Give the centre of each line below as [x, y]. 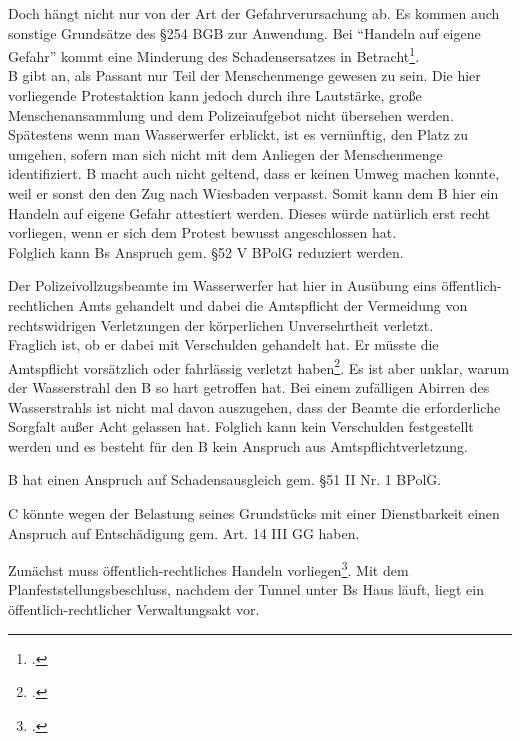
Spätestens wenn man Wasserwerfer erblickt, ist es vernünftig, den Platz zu [238, 134]
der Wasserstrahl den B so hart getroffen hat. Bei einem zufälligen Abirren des [249, 387]
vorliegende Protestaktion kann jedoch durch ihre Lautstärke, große [215, 95]
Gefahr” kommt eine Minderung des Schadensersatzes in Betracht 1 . [214, 54]
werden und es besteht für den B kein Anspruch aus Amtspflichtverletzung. [238, 445]
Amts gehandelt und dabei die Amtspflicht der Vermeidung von [273, 304]
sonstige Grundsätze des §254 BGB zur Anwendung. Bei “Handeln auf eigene [244, 32]
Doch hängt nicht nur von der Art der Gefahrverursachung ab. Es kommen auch [254, 13]
